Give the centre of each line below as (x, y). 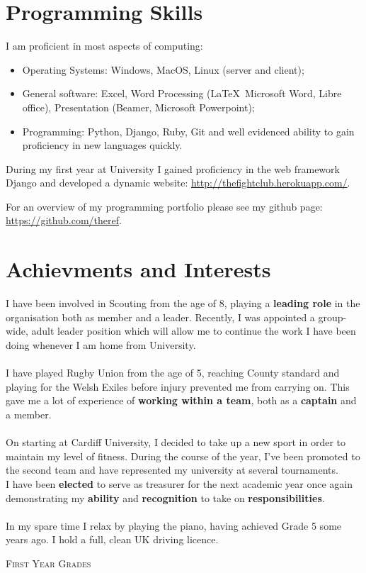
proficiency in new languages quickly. (102, 145)
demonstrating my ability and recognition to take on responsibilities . (165, 497)
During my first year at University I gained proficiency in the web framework (173, 168)
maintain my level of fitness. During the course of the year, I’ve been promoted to (183, 456)
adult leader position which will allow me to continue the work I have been (194, 331)
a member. (29, 414)
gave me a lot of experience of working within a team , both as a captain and (181, 400)
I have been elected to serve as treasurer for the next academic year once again (179, 483)
